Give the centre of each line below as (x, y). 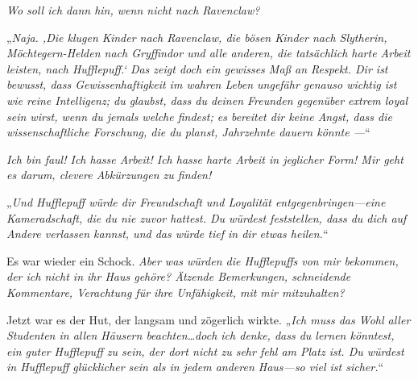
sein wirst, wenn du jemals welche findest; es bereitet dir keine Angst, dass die (199, 116)
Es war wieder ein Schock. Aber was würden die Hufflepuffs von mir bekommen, (203, 260)
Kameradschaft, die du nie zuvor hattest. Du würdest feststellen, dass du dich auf (207, 217)
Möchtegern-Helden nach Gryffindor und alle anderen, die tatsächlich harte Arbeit (209, 53)
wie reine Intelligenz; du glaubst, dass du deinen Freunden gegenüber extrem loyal (207, 100)
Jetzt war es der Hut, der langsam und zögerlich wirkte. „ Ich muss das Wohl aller (209, 319)
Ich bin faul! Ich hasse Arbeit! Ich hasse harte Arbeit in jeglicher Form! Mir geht (205, 159)
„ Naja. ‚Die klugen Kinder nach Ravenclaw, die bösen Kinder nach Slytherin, (197, 37)
